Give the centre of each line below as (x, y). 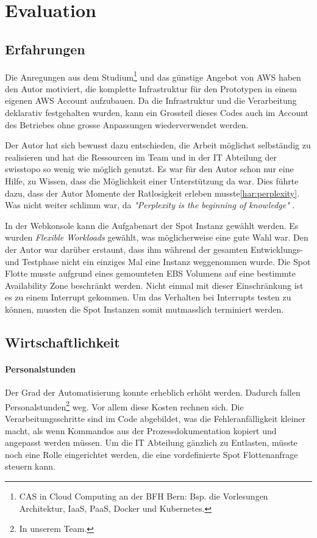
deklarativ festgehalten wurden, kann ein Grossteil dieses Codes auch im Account (157, 113)
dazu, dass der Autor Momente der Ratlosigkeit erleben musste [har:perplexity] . (152, 193)
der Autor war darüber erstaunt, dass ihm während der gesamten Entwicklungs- (154, 249)
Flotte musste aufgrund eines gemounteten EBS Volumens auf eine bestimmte (150, 273)
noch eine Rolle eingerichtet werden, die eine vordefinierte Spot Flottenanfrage (151, 454)
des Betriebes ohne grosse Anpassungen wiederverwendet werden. (127, 124)
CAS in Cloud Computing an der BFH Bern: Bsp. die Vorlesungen (144, 496)
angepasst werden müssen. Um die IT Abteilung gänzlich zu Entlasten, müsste (151, 442)
